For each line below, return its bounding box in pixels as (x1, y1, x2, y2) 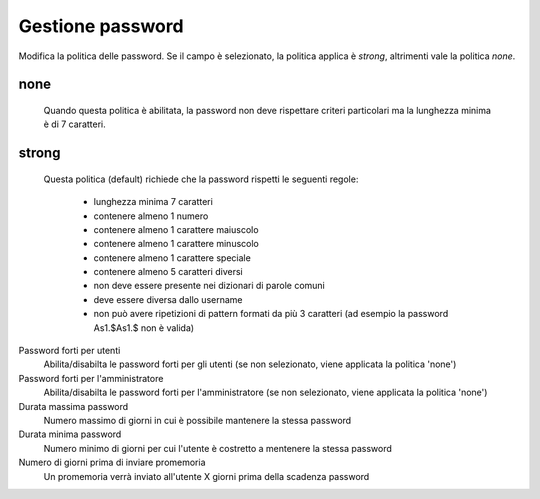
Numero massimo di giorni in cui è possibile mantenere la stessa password (43, 415, 352, 426)
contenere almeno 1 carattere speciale (93, 251, 252, 264)
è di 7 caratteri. (43, 118, 107, 130)
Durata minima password (18, 428, 122, 440)
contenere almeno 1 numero (93, 210, 209, 222)
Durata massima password (18, 400, 129, 412)
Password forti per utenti (18, 345, 121, 357)
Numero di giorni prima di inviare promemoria (18, 456, 206, 469)
